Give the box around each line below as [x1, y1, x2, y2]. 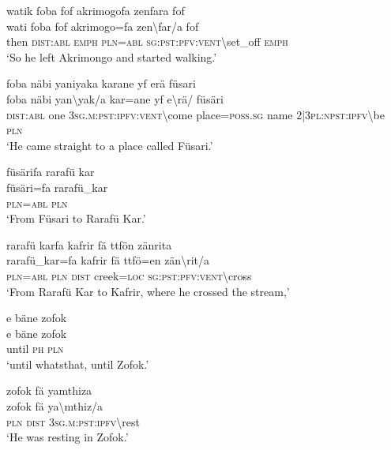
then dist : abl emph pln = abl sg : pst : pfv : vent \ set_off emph [6, 33, 288, 50]
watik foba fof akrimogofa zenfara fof [6, 2, 185, 18]
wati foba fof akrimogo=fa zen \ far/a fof [6, 17, 199, 34]
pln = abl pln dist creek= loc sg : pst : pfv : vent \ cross [6, 267, 252, 283]
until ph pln [6, 340, 64, 357]
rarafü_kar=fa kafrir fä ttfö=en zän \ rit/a [6, 252, 209, 268]
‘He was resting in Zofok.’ [6, 429, 129, 445]
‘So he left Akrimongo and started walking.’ [6, 48, 217, 65]
